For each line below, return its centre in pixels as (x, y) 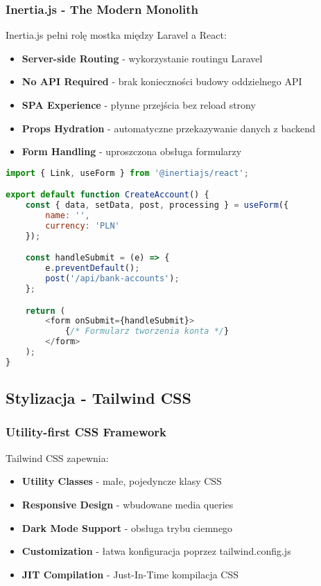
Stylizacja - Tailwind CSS (98, 398)
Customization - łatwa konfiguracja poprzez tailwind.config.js (156, 551)
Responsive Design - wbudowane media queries (128, 504)
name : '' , (68, 216)
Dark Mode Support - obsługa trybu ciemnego (127, 527)
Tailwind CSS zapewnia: (57, 458)
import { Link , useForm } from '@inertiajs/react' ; (127, 173)
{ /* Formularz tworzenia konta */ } (147, 331)
